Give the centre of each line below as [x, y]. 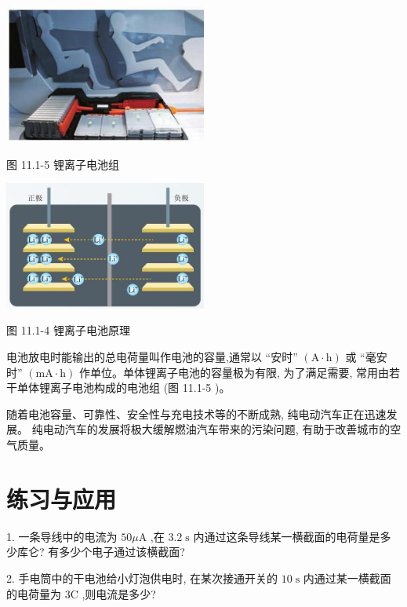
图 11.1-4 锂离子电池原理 [68, 330]
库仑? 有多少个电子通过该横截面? [101, 552]
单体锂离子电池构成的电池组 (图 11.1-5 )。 [124, 388]
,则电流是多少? [119, 593]
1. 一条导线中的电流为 [62, 536]
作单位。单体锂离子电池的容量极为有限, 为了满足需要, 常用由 [234, 372]
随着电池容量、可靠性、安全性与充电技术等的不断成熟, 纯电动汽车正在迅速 [196, 413]
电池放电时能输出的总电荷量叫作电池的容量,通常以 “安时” [152, 357]
